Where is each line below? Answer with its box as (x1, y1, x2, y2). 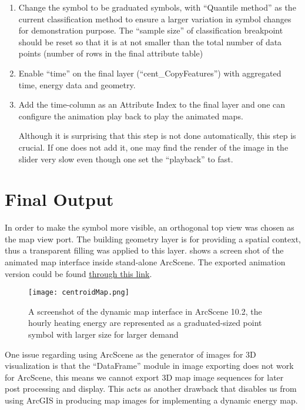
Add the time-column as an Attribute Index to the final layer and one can (18, 98, 286, 111)
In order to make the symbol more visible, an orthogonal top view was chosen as (5, 221, 294, 234)
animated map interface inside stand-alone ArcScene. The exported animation (5, 256, 286, 268)
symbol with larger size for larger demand (28, 328, 179, 341)
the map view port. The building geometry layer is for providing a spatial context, (5, 232, 301, 245)
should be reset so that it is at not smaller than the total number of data (18, 35, 282, 48)
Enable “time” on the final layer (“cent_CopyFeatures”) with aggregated (18, 66, 281, 79)
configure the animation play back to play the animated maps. (18, 109, 243, 122)
